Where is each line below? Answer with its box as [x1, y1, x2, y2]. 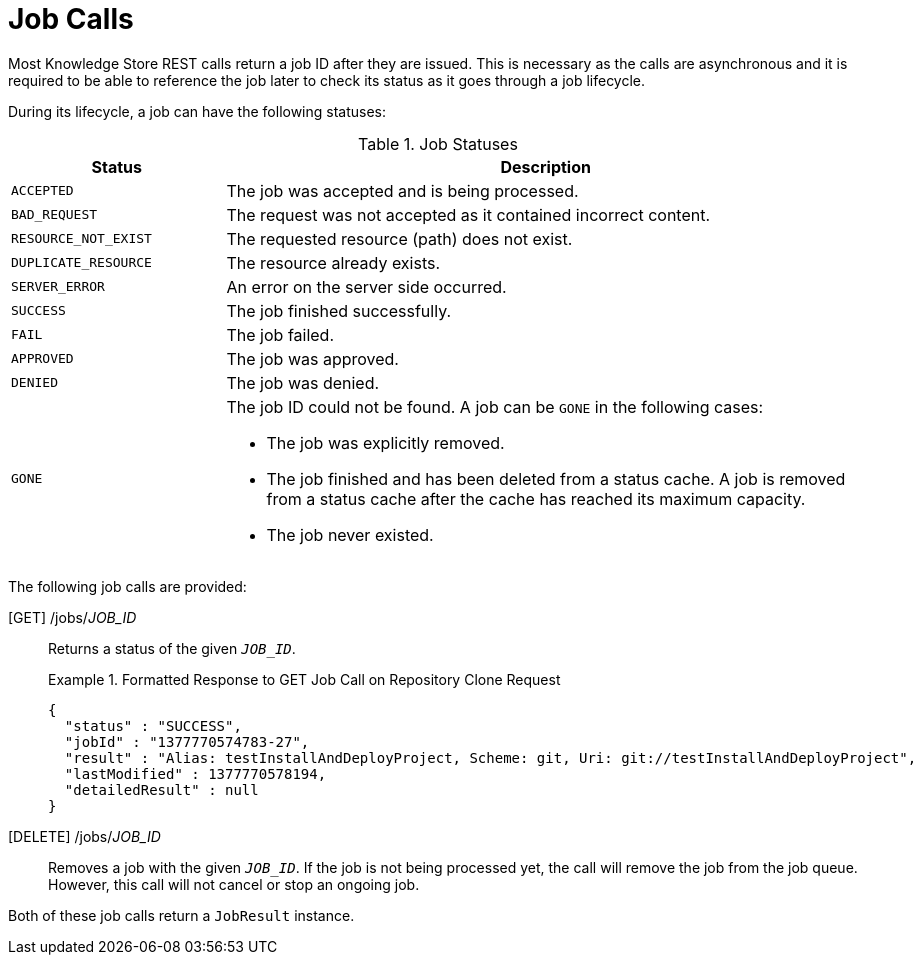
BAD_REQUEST [11, 207, 98, 223]
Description [500, 156, 591, 177]
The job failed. [226, 324, 335, 345]
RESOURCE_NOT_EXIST [11, 231, 152, 247]
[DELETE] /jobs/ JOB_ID [8, 827, 161, 845]
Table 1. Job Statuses [358, 133, 518, 154]
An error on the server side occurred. [226, 276, 507, 297]
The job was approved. [226, 348, 399, 369]
